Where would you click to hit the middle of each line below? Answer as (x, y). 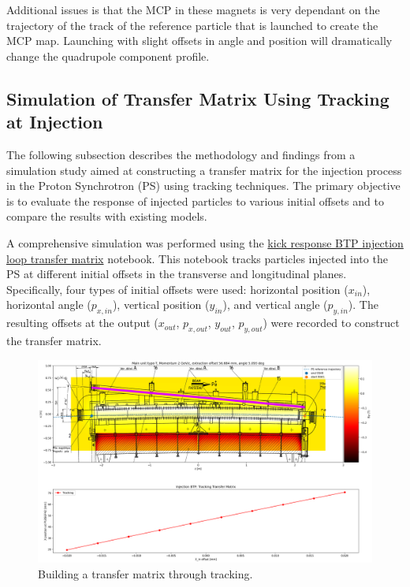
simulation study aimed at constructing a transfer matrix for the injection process (204, 170)
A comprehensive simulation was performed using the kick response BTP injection (205, 242)
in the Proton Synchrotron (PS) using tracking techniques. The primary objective (203, 186)
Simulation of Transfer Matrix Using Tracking (198, 98)
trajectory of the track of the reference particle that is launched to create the (192, 25)
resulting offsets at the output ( (82, 323)
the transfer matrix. (54, 340)
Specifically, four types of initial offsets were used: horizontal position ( (177, 289)
